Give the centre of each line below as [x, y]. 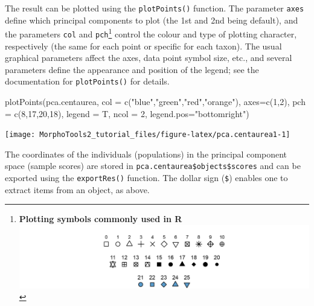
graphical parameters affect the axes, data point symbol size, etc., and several [149, 58]
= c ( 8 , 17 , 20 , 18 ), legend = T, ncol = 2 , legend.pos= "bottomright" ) [127, 113]
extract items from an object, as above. [77, 189]
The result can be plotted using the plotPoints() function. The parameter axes [155, 8]
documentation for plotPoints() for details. [87, 81]
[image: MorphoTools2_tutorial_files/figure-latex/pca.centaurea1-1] [148, 135]
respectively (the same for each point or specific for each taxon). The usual [143, 46]
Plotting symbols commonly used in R [101, 219]
